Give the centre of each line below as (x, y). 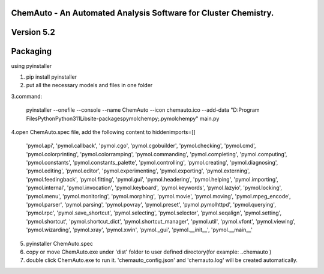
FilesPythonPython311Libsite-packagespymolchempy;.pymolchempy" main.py (123, 118)
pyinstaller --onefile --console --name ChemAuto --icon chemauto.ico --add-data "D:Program (143, 110)
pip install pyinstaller (52, 77)
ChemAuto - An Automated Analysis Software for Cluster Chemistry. (142, 13)
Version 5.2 (33, 32)
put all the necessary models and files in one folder (89, 85)
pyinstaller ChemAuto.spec (59, 243)
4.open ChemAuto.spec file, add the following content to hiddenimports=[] (103, 132)
